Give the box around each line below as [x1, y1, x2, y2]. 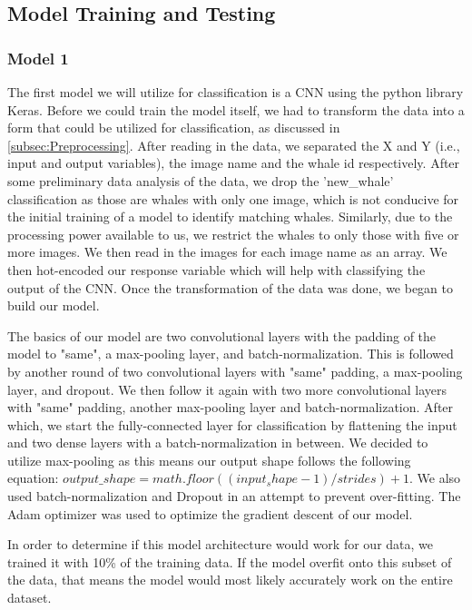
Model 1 [7, 46, 69, 69]
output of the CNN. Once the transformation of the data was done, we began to [7, 278, 454, 297]
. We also [409, 468, 461, 487]
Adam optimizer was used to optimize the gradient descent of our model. [7, 504, 413, 523]
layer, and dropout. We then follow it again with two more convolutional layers [7, 379, 447, 398]
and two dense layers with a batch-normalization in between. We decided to [7, 433, 428, 452]
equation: [7, 468, 59, 487]
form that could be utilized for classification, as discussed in [7, 118, 340, 137]
